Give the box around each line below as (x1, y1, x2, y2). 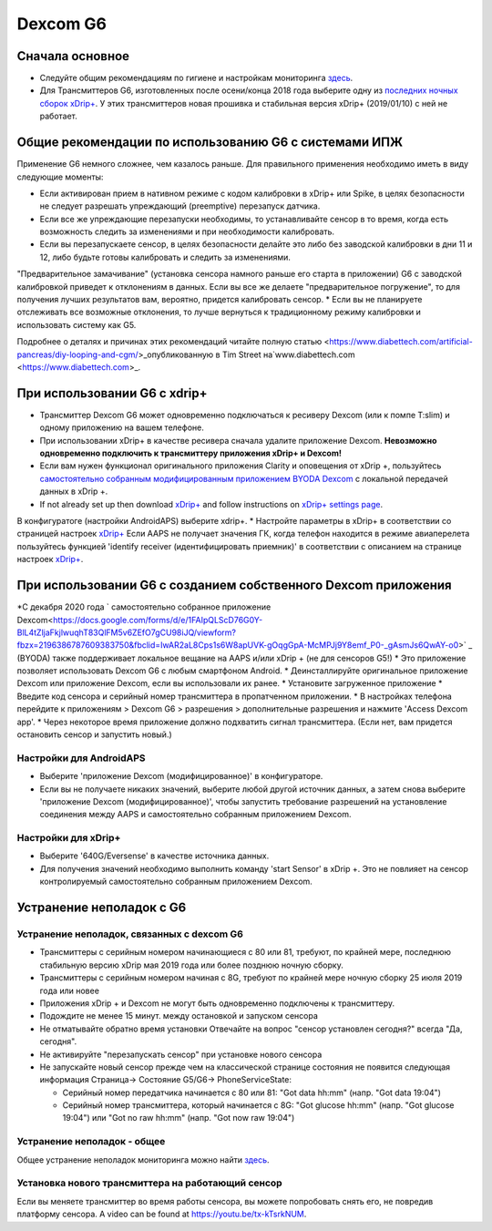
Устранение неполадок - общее (16, 1135, 166, 1148)
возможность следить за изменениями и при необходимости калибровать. (39, 226, 335, 237)
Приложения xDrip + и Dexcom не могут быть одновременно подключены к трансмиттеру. (39, 998, 395, 1009)
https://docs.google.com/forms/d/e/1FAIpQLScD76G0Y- (53, 614, 263, 625)
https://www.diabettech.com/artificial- (329, 336, 473, 347)
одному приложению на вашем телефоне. (39, 422, 204, 433)
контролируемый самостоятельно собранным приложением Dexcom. (39, 876, 313, 887)
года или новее (39, 985, 100, 996)
